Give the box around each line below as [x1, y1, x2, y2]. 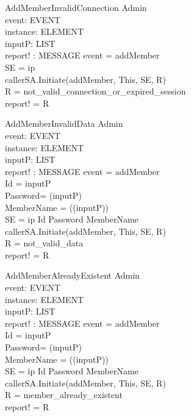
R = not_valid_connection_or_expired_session [5, 85, 186, 98]
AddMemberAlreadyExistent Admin [5, 269, 140, 282]
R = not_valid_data [5, 237, 84, 249]
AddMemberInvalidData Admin [5, 117, 123, 130]
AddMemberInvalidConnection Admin [5, 1, 147, 13]
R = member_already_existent [5, 388, 123, 401]
